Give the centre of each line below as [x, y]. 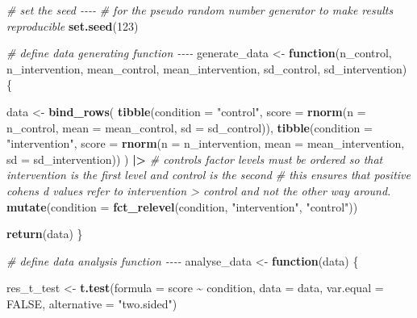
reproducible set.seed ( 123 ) [73, 25]
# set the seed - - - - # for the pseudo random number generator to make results [200, 10]
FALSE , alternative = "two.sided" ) [92, 303]
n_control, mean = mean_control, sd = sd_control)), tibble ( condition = [190, 127]
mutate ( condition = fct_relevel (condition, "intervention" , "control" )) [182, 206]
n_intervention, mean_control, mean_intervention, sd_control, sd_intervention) [207, 68]
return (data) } [45, 234]
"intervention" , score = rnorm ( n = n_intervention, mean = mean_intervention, [206, 143]
